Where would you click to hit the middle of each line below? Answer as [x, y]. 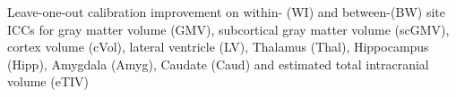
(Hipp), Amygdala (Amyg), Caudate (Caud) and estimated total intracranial [218, 64]
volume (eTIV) [48, 81]
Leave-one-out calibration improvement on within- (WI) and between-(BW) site [226, 12]
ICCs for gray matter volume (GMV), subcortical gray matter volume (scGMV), [228, 29]
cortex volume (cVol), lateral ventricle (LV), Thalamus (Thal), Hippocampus [218, 47]
